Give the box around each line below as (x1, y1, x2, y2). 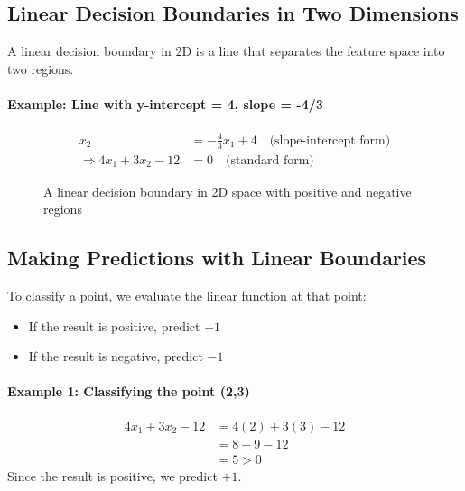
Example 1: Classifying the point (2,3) (7, 382, 250, 401)
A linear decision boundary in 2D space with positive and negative (43, 181, 412, 200)
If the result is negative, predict (28, 347, 203, 366)
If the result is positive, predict (28, 316, 200, 335)
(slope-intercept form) (269, 134, 391, 147)
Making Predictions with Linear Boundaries (7, 244, 427, 272)
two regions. (7, 59, 74, 78)
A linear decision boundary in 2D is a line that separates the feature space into (7, 42, 445, 60)
